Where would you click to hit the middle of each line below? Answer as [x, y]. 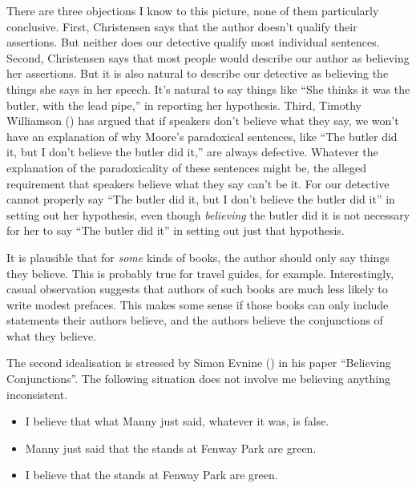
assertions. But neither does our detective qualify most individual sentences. [193, 42]
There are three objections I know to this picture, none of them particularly [193, 10]
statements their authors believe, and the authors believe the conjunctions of [195, 320]
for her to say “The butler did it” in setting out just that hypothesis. [176, 230]
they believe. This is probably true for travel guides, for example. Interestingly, [200, 273]
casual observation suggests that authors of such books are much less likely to [197, 289]
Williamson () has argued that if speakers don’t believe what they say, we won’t [203, 121]
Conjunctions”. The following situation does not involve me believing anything [198, 379]
